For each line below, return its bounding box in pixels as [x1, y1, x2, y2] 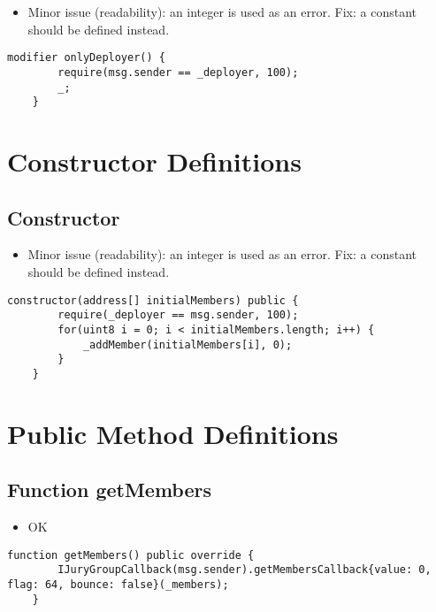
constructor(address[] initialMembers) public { [7, 294, 299, 307]
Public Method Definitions [7, 415, 339, 451]
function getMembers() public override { [7, 548, 255, 562]
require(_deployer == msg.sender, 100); [57, 309, 299, 322]
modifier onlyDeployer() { [7, 51, 165, 65]
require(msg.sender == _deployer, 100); [57, 65, 299, 79]
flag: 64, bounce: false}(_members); [7, 578, 229, 591]
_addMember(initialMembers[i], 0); [82, 338, 293, 351]
